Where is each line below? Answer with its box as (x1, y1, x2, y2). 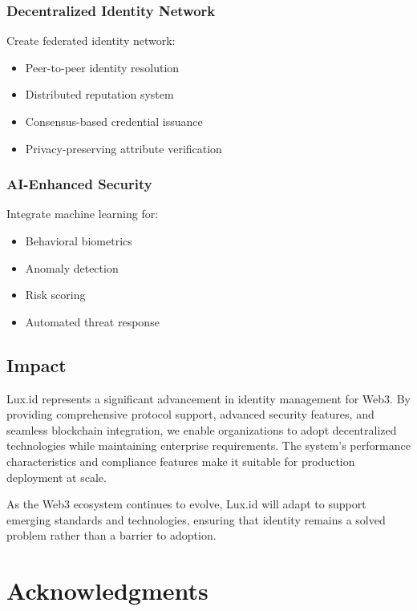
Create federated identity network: (6, 32, 176, 49)
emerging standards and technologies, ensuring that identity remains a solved (6, 511, 386, 528)
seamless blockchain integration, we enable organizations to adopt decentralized (6, 421, 397, 438)
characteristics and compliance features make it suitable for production (6, 452, 355, 469)
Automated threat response (25, 313, 160, 330)
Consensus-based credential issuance (25, 113, 203, 129)
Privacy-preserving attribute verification (25, 140, 222, 156)
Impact (6, 352, 67, 377)
